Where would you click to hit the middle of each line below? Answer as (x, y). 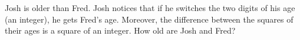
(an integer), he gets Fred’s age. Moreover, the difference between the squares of (149, 19)
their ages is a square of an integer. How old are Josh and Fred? (120, 30)
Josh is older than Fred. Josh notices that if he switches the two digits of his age (150, 8)
